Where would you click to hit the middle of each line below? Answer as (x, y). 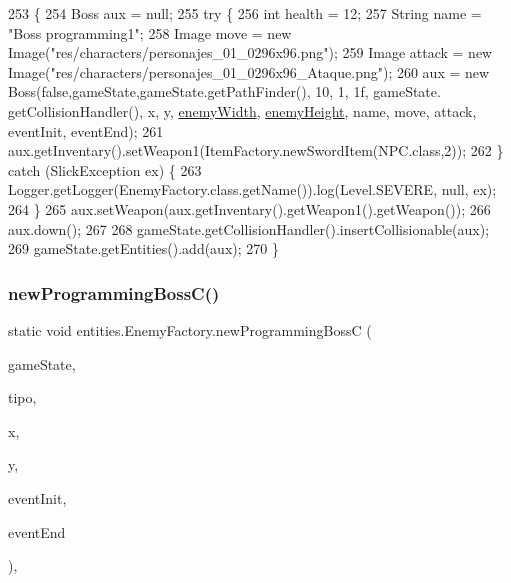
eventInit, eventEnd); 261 (86, 130)
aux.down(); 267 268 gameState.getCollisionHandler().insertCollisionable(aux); (249, 228)
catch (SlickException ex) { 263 (105, 169)
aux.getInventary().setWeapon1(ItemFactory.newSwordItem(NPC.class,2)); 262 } (256, 150)
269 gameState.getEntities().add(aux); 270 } (143, 248)
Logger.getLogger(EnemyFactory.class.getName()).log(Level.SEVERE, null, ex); (252, 189)
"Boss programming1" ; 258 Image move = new (150, 32)
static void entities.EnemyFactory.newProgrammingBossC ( (190, 329)
